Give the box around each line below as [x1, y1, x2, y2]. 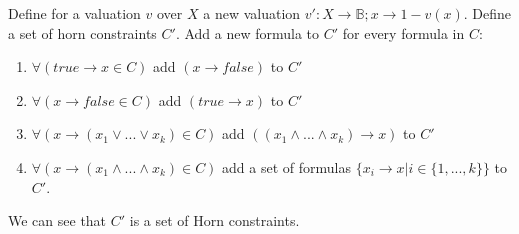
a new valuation [203, 3, 301, 23]
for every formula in [342, 22, 465, 43]
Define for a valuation [8, 3, 141, 23]
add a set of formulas [222, 156, 351, 177]
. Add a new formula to [175, 22, 320, 43]
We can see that [8, 210, 107, 231]
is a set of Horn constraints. [129, 210, 300, 231]
